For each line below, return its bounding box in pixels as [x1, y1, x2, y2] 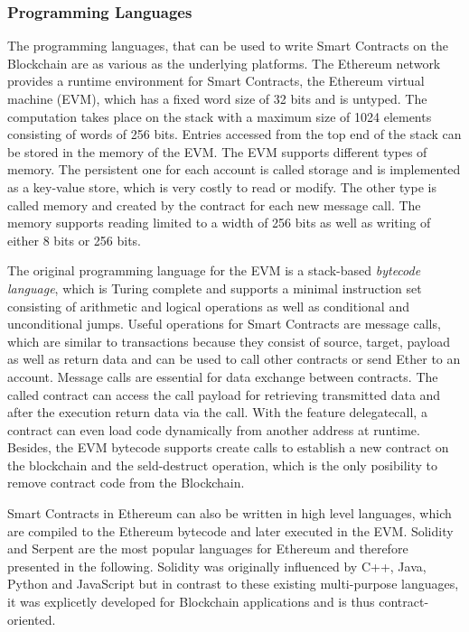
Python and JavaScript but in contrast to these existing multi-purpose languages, [7, 574, 459, 593]
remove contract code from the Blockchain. [7, 473, 245, 492]
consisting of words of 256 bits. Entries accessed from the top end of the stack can [7, 125, 462, 144]
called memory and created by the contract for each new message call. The [7, 195, 421, 214]
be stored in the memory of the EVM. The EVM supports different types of [7, 142, 427, 161]
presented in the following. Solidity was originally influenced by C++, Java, [7, 556, 427, 575]
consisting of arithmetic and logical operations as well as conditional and [7, 296, 409, 315]
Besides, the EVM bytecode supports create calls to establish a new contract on [7, 438, 449, 457]
